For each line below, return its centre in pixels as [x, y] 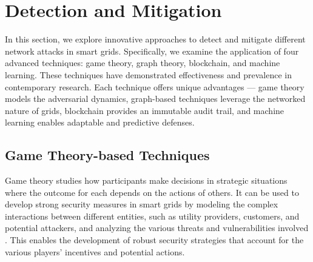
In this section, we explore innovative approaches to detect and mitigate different [155, 39]
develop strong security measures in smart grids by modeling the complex [142, 204]
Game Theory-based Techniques [107, 155]
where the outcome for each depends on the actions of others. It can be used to [152, 192]
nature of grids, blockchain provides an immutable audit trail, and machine [145, 110]
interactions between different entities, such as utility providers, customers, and [152, 216]
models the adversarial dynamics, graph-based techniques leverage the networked [155, 99]
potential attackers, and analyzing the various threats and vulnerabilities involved [157, 228]
